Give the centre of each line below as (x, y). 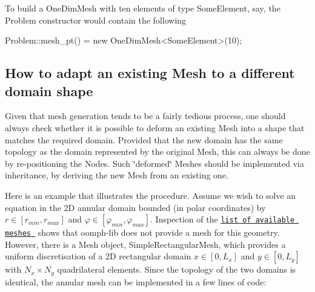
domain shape (49, 90)
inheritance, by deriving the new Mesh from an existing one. (117, 175)
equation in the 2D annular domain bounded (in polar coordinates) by (135, 207)
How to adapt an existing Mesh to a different (150, 73)
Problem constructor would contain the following (96, 20)
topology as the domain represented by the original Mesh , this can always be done (157, 151)
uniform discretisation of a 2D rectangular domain (98, 256)
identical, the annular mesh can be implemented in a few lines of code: (136, 281)
